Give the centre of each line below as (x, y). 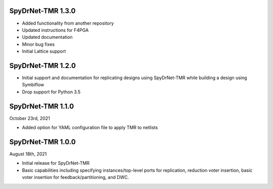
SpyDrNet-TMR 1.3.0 (42, 11)
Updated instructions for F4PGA (55, 30)
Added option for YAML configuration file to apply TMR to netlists (90, 128)
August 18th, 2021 (28, 154)
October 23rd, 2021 (30, 118)
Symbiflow (33, 85)
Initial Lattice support (44, 51)
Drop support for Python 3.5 (51, 92)
